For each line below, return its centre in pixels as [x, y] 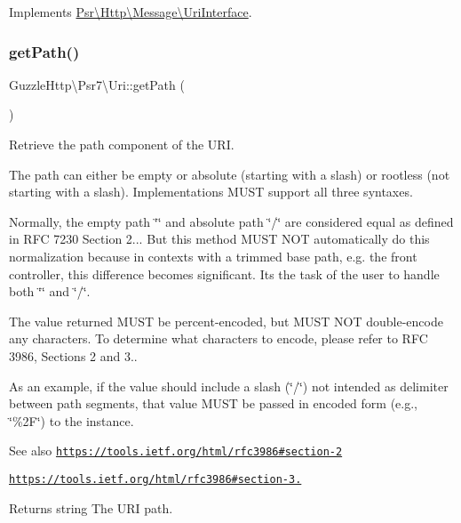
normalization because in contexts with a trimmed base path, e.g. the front [213, 256]
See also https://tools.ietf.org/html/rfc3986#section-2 [176, 451]
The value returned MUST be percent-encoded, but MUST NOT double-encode [226, 321]
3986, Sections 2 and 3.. [73, 355]
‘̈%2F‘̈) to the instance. [72, 420]
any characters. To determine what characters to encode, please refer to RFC [219, 338]
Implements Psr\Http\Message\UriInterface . [131, 12]
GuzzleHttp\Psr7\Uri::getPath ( [97, 84]
